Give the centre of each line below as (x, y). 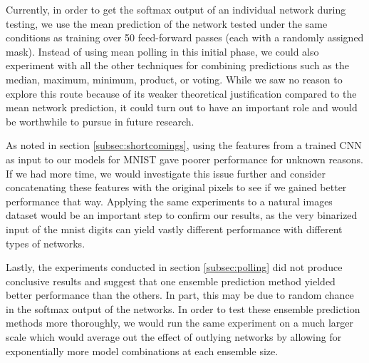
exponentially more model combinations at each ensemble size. (142, 351)
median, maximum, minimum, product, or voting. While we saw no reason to (174, 79)
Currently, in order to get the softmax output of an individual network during (176, 9)
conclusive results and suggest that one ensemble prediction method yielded (171, 281)
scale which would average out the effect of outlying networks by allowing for (174, 337)
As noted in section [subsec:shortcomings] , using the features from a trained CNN (184, 145)
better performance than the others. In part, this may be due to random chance (180, 295)
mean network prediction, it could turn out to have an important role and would (182, 107)
